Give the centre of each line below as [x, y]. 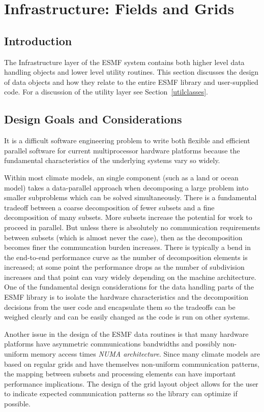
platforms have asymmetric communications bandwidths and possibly [112, 344]
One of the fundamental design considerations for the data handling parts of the [129, 287]
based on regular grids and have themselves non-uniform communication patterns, [132, 363]
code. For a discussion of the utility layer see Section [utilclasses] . [106, 92]
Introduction [38, 40]
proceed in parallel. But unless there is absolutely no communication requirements [132, 227]
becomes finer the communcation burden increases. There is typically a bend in [127, 247]
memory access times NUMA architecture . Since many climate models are [145, 354]
